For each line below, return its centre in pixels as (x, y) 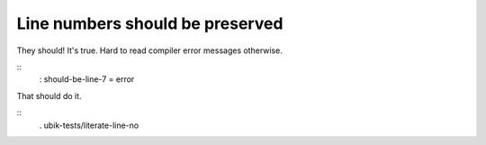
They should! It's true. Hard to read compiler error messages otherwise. (149, 50)
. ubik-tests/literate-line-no (89, 125)
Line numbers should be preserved (150, 23)
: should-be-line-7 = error (87, 79)
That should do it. (49, 95)
